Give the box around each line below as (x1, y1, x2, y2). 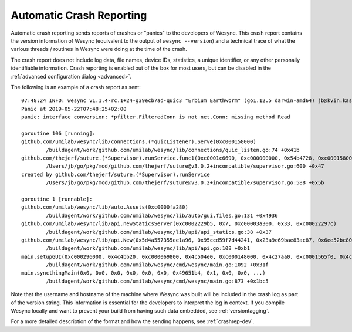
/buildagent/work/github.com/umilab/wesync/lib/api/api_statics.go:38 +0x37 (46, 229, 272, 235)
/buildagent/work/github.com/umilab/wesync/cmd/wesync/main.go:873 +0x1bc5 (46, 277, 269, 284)
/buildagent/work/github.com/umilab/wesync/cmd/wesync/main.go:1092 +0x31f (46, 262, 269, 268)
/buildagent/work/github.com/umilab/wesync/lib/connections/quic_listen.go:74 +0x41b (46, 147, 300, 153)
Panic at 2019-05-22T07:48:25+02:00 (21, 106, 127, 112)
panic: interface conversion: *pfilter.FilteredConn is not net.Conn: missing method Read (21, 114, 290, 120)
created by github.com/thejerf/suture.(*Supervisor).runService (21, 171, 211, 178)
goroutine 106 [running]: (21, 130, 96, 137)
